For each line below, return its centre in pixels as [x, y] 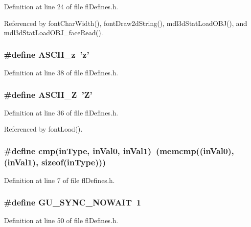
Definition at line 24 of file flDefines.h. [61, 6]
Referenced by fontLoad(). [43, 129]
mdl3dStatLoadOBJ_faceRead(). [54, 33]
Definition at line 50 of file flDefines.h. [61, 220]
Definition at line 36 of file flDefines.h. [61, 112]
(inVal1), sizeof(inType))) [55, 162]
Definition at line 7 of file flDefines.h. [59, 180]
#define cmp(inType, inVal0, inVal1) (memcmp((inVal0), [119, 150]
